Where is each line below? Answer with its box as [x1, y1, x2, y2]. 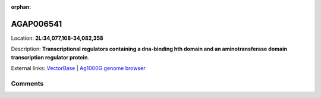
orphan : [11, 4, 32, 10]
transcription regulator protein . [11, 53, 89, 61]
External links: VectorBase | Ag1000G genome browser [11, 65, 146, 72]
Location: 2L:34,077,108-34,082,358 [11, 34, 103, 42]
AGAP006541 [11, 18, 62, 29]
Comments [11, 79, 44, 87]
